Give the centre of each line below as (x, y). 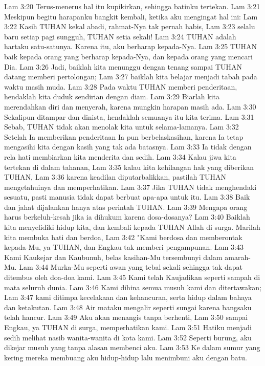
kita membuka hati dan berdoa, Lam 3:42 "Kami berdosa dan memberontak (123, 237)
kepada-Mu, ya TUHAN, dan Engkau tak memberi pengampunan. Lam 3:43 (124, 247)
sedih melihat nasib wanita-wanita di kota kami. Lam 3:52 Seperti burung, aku (128, 337)
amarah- (238, 257)
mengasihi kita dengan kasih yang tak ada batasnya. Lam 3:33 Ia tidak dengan (128, 147)
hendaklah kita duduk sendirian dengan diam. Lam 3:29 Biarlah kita (112, 96)
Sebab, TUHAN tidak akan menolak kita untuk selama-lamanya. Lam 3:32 (122, 127)
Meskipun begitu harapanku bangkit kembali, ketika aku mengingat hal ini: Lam (131, 16)
